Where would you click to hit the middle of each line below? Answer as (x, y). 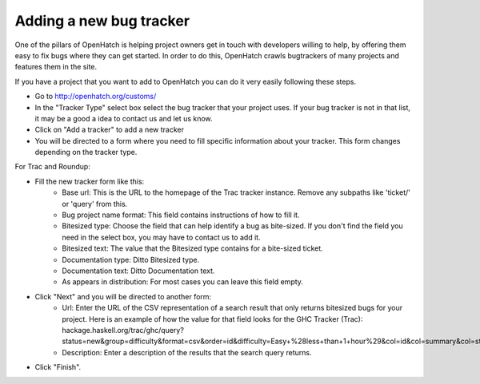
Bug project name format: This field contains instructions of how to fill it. (181, 215)
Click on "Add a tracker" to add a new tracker (109, 130)
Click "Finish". (58, 367)
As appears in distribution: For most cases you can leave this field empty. (183, 282)
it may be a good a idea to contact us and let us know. (124, 118)
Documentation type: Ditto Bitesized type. (131, 259)
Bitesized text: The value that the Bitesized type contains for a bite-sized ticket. (192, 248)
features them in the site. (56, 67)
